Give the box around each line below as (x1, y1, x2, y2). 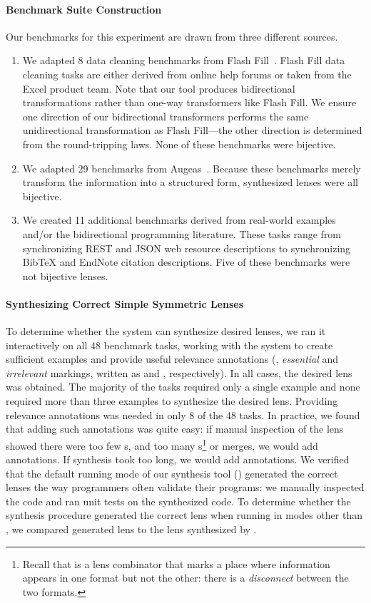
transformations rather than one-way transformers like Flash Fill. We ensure (22, 95, 357, 110)
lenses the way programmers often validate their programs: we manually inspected (6, 480, 365, 495)
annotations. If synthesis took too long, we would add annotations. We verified (6, 452, 350, 467)
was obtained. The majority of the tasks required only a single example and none (6, 379, 360, 394)
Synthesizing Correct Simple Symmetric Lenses (6, 296, 244, 311)
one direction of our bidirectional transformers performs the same (22, 108, 309, 123)
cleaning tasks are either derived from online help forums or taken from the (22, 66, 352, 81)
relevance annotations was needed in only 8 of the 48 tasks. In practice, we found (6, 407, 360, 422)
